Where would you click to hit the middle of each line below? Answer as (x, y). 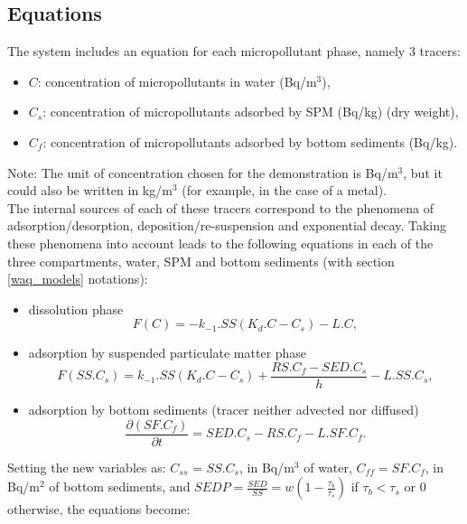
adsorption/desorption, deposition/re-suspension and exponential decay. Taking (227, 225)
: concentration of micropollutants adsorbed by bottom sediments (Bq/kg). (250, 141)
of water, (328, 467)
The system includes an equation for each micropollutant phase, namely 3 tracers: (234, 51)
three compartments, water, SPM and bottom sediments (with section (201, 261)
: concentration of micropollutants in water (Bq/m (177, 81)
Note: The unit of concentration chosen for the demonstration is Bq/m (203, 172)
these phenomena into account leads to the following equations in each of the (220, 243)
